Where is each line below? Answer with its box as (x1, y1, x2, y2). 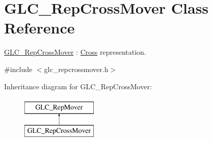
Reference (4, 17, 75, 38)
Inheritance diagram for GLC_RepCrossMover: (4, 81, 152, 91)
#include (4, 63, 33, 74)
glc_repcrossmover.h (44, 63, 109, 74)
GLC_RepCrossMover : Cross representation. (4, 47, 146, 57)
